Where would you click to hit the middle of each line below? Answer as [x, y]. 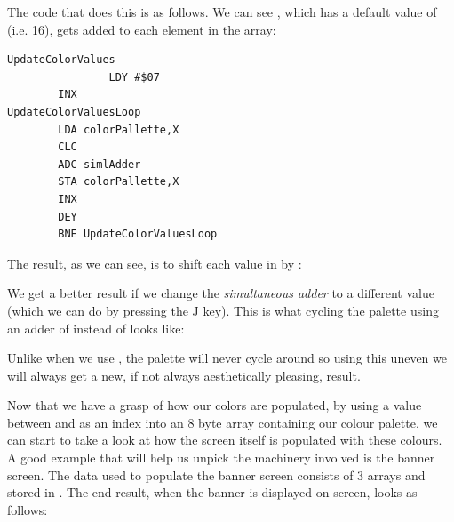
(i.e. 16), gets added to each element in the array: [142, 29]
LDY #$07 [134, 77]
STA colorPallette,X [119, 182]
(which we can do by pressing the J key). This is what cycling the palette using [223, 310]
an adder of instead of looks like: [96, 328]
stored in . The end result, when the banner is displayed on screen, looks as [212, 492]
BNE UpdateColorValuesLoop [138, 234]
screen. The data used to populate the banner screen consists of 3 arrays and [216, 474]
